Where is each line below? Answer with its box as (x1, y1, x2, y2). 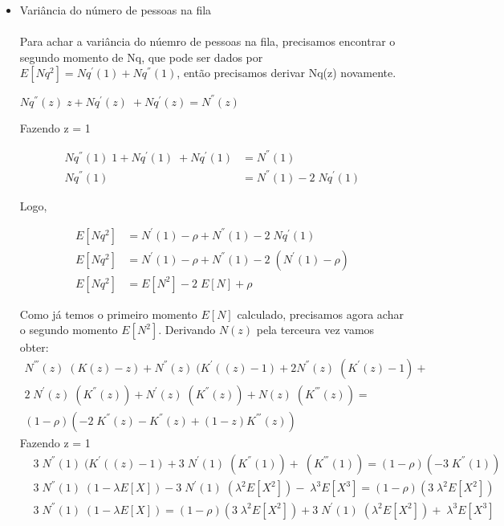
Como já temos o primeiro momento (19, 305, 197, 322)
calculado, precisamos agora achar (237, 305, 404, 322)
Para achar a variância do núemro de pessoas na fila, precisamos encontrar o (19, 33, 396, 50)
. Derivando (158, 321, 216, 338)
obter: (19, 339, 49, 356)
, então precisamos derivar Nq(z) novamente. (177, 64, 396, 81)
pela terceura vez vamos (256, 321, 375, 338)
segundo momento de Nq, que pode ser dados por (19, 48, 263, 65)
